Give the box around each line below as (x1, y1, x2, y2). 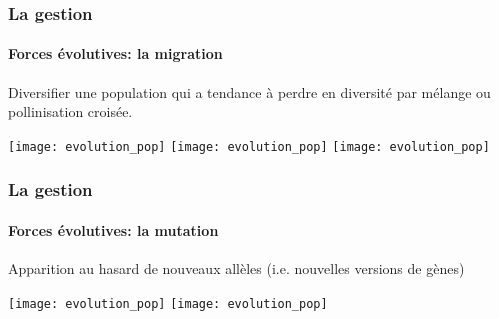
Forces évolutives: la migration (8, 43, 223, 64)
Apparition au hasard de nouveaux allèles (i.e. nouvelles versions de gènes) (8, 258, 465, 279)
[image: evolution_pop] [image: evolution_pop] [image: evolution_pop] (8, 139, 490, 154)
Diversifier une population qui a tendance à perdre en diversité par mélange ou (8, 81, 491, 102)
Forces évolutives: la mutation (8, 219, 219, 240)
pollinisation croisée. (8, 101, 133, 122)
